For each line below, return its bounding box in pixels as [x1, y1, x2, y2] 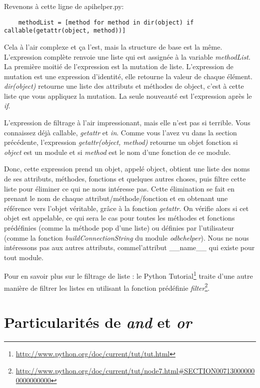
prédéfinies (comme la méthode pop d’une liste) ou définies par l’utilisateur [4, 223, 234, 233]
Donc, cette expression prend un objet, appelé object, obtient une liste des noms [4, 163, 250, 174]
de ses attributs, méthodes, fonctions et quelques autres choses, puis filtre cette [4, 173, 246, 184]
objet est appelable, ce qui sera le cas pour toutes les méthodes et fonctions [4, 213, 235, 223]
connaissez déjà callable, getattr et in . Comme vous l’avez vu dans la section [4, 127, 237, 137]
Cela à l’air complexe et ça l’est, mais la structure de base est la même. [4, 41, 222, 52]
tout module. [4, 252, 43, 262]
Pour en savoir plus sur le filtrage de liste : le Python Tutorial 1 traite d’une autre [4, 269, 253, 281]
